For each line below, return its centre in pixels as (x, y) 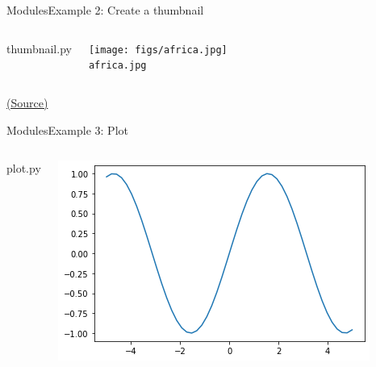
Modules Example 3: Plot (67, 129)
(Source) (27, 102)
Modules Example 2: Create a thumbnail (105, 10)
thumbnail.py (39, 48)
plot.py (24, 168)
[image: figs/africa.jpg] (158, 50)
